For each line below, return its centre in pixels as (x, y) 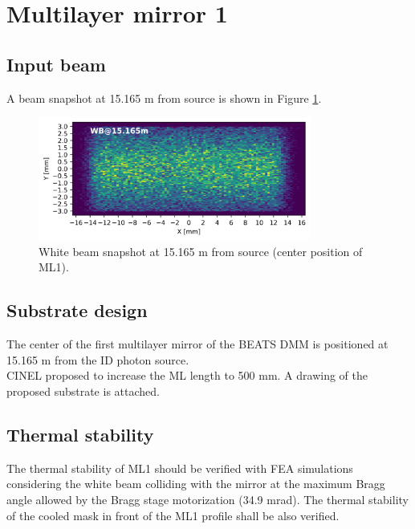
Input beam (56, 64)
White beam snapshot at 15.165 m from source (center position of (201, 251)
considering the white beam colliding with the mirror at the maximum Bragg (196, 484)
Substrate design (77, 310)
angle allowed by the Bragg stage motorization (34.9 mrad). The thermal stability (207, 499)
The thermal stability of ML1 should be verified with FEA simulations (180, 468)
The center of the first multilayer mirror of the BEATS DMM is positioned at (197, 344)
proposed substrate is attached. (83, 391)
